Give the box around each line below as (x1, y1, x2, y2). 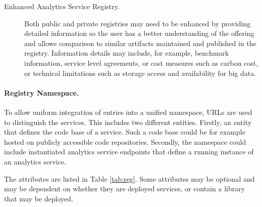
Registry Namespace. (4, 87, 79, 98)
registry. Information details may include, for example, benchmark (24, 48, 229, 58)
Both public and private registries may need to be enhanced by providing (24, 18, 251, 28)
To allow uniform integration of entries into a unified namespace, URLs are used (4, 106, 252, 117)
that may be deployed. (4, 193, 73, 203)
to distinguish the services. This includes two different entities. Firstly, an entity (4, 116, 252, 127)
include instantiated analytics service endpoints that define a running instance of (4, 146, 254, 157)
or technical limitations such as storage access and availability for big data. (24, 67, 256, 78)
